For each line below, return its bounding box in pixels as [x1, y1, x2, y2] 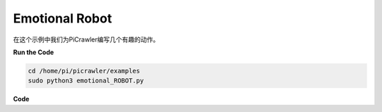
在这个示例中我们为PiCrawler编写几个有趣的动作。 [13, 35, 159, 44]
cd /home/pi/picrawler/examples [28, 67, 141, 75]
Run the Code [13, 48, 54, 56]
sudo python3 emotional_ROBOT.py [28, 77, 144, 85]
